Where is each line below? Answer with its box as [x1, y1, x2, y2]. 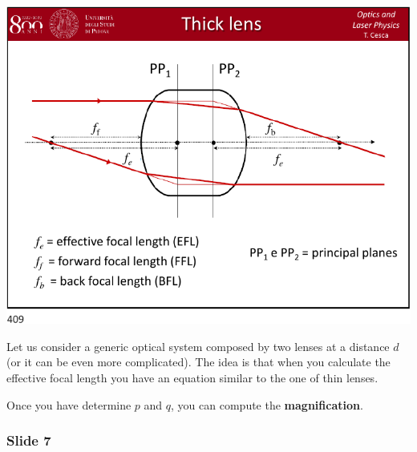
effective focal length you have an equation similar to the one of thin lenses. [6, 369, 379, 386]
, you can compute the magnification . [171, 396, 363, 413]
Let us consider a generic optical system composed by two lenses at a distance [6, 337, 390, 354]
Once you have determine [6, 396, 132, 413]
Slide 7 [6, 430, 51, 450]
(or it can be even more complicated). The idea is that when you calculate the [6, 353, 391, 370]
